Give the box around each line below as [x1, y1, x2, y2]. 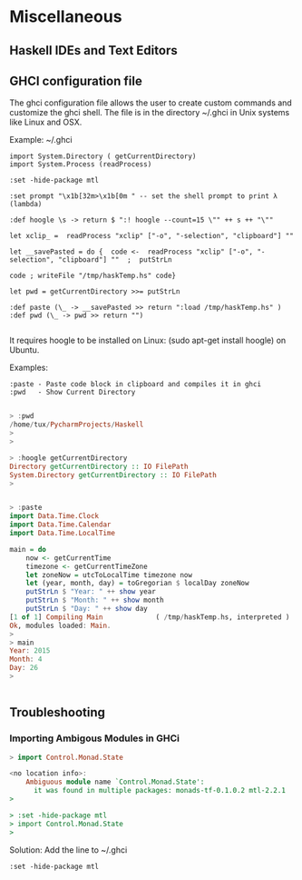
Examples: [9, 362, 48, 374]
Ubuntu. [9, 345, 40, 355]
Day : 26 [9, 664, 39, 673]
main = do [9, 545, 47, 554]
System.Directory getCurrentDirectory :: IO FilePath [9, 470, 218, 479]
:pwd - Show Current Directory [9, 388, 136, 397]
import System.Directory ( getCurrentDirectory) [9, 152, 197, 161]
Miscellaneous [9, 6, 122, 27]
